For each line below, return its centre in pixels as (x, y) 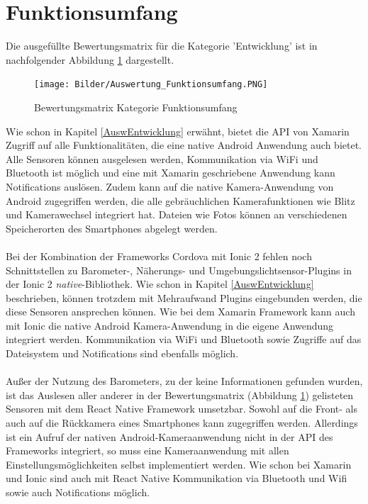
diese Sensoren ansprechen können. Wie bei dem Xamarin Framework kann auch (180, 312)
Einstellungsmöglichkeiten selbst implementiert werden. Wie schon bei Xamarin (179, 464)
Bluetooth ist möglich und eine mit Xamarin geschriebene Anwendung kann (171, 173)
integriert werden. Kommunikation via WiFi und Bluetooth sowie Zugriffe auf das (184, 339)
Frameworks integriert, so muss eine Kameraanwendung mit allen (147, 450)
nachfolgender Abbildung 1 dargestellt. (90, 59)
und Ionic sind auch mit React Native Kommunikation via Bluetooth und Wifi (177, 478)
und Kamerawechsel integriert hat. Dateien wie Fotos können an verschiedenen (177, 214)
